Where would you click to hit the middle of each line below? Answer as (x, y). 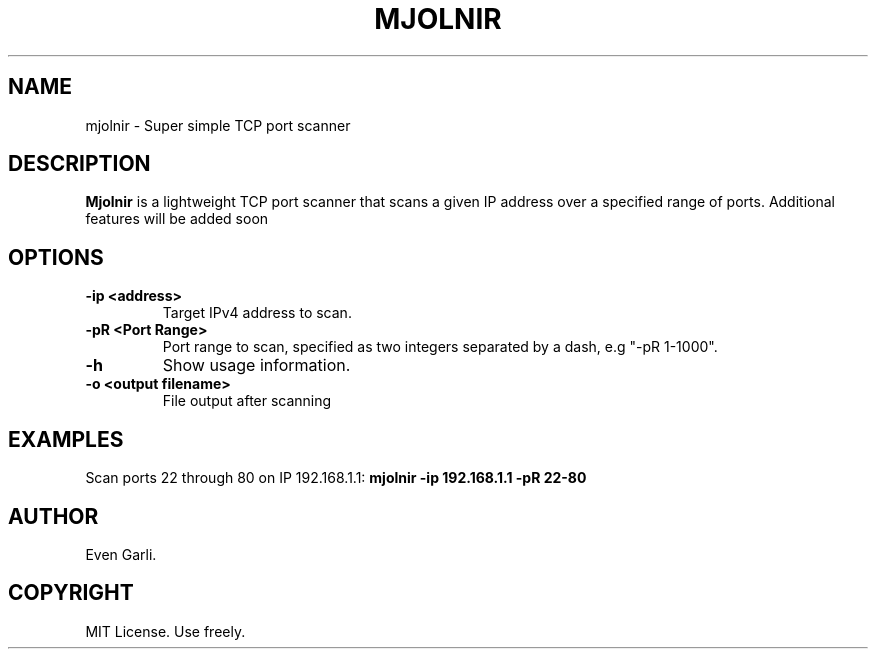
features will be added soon (177, 219)
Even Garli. (121, 554)
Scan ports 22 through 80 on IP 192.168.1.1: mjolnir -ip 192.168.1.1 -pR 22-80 (336, 478)
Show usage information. (256, 365)
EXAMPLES (66, 439)
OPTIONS (56, 257)
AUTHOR (53, 516)
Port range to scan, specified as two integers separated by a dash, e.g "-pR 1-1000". (440, 347)
